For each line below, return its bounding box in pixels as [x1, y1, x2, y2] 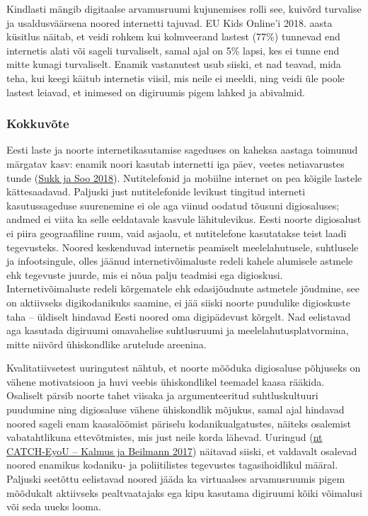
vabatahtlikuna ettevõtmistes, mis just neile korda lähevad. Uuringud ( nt [6, 430, 323, 445]
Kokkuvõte [6, 115, 69, 132]
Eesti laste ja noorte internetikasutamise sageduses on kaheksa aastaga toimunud [6, 142, 358, 157]
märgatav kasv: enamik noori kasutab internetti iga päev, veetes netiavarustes [6, 156, 345, 171]
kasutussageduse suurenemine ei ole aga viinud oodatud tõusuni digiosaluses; [6, 197, 340, 212]
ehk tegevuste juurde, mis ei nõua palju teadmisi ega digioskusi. [6, 267, 283, 282]
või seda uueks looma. [6, 499, 101, 514]
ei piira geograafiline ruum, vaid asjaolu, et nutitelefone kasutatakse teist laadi [6, 225, 347, 240]
